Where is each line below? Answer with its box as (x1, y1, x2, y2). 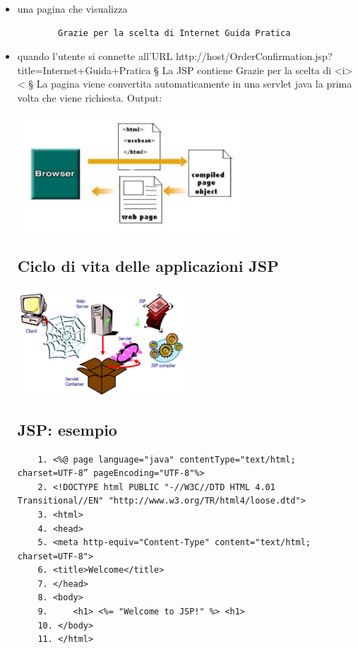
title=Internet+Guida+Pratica (17, 62, 151, 77)
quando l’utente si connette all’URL (17, 49, 173, 64)
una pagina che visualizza (17, 1, 128, 16)
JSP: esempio (17, 418, 117, 440)
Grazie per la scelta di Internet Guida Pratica (58, 28, 291, 38)
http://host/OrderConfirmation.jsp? (175, 49, 333, 64)
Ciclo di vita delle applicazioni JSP (17, 255, 279, 277)
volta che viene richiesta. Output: (17, 90, 162, 105)
